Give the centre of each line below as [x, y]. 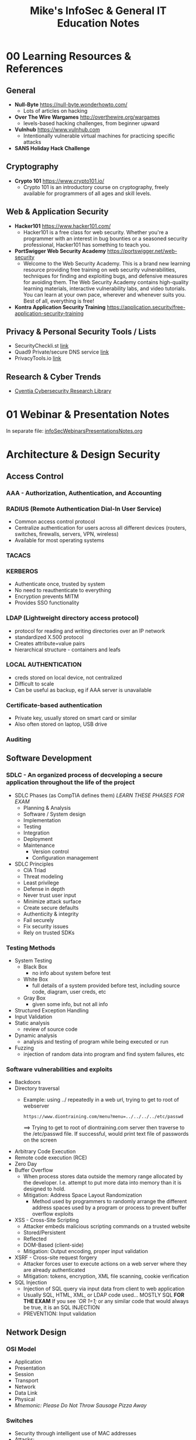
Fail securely [39, 920]
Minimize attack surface [52, 901]
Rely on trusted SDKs [49, 933]
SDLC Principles [34, 864]
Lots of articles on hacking [55, 111]
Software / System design [54, 814]
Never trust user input [50, 895]
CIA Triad [35, 870]
